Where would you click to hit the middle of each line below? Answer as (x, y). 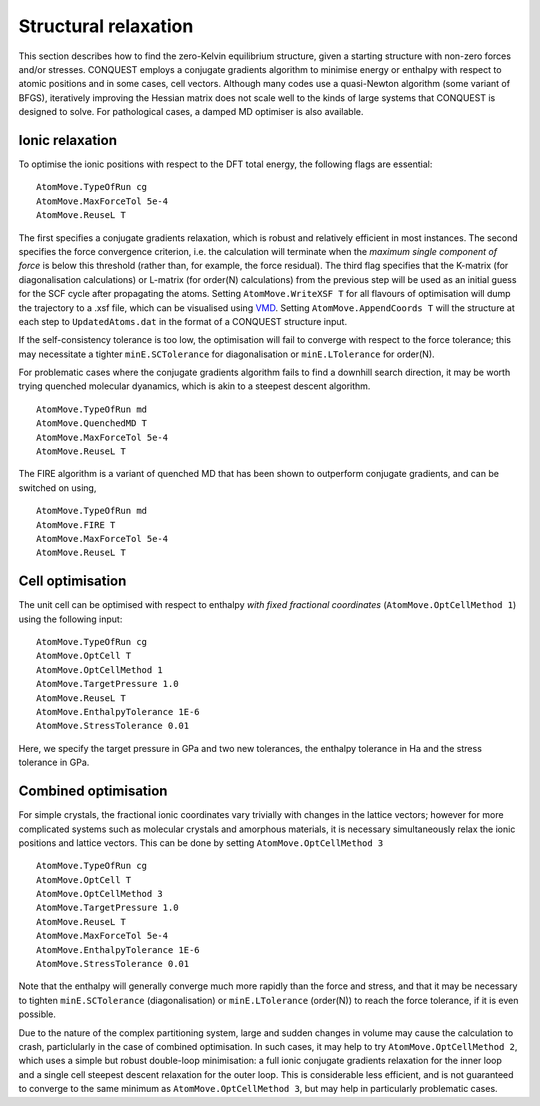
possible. (37, 1014)
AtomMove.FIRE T (76, 524)
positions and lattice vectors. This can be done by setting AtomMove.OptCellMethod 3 (201, 842)
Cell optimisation (72, 581)
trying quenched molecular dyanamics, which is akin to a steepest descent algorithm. (194, 386)
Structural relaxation (106, 26)
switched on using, (57, 487)
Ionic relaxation (67, 140)
